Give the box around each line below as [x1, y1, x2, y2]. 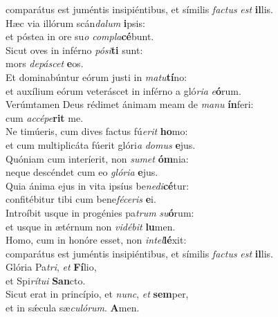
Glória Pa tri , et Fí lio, [6, 260, 97, 274]
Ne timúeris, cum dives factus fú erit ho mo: [6, 124, 188, 138]
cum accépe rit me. [6, 110, 84, 125]
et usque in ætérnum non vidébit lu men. [6, 219, 176, 233]
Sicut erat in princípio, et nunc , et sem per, [6, 287, 189, 301]
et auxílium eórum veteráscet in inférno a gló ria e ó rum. [6, 83, 241, 98]
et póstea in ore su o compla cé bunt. [6, 29, 154, 44]
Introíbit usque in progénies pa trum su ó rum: [6, 205, 194, 219]
